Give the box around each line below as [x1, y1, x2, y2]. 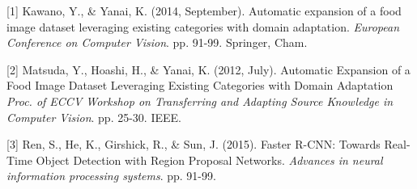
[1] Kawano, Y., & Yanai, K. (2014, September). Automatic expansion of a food [6, 2, 402, 19]
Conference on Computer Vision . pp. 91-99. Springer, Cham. [6, 34, 308, 51]
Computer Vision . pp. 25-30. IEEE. [6, 108, 181, 125]
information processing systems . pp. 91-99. [6, 167, 216, 184]
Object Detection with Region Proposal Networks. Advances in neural [36, 151, 383, 168]
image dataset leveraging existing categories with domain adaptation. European [6, 18, 400, 35]
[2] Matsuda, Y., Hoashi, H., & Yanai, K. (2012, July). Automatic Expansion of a [6, 61, 411, 78]
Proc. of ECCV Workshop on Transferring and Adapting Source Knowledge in [6, 92, 394, 109]
